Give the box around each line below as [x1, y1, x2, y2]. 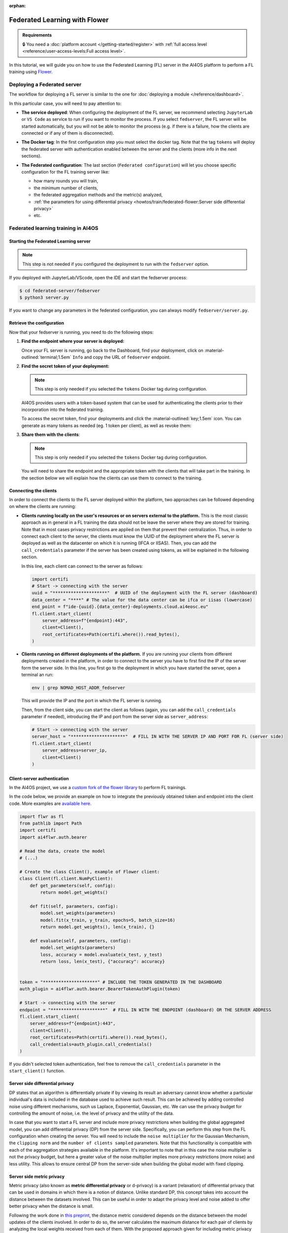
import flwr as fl [19, 814, 64, 819]
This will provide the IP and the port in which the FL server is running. [21, 698, 162, 704]
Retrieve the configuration [9, 320, 64, 326]
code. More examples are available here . [9, 800, 92, 806]
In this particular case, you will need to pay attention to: [9, 100, 122, 106]
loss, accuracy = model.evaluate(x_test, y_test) [40, 952, 162, 957]
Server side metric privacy [9, 1173, 65, 1179]
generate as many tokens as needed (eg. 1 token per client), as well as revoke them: [21, 422, 192, 429]
